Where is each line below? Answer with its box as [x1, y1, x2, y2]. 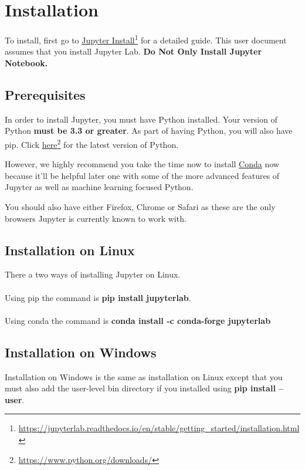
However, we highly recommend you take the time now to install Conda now [5, 158, 279, 170]
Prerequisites [5, 85, 86, 103]
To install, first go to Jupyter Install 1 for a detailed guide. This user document [5, 32, 287, 46]
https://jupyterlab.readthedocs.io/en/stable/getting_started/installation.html [18, 422, 300, 434]
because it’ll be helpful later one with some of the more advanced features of [5, 169, 280, 181]
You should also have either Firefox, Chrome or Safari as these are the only [5, 200, 276, 212]
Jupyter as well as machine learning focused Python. [5, 181, 194, 193]
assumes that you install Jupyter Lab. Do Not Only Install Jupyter [5, 45, 262, 58]
